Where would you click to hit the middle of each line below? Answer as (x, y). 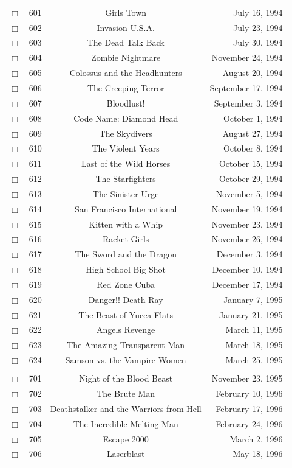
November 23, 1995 (247, 378)
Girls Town (126, 12)
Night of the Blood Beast (126, 378)
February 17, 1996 (249, 408)
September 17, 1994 (246, 87)
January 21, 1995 (251, 314)
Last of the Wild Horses (126, 163)
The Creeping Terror (126, 87)
